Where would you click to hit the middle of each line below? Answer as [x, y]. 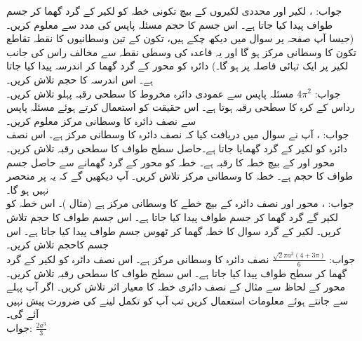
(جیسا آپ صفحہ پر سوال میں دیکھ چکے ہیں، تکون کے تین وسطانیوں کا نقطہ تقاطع [180, 38]
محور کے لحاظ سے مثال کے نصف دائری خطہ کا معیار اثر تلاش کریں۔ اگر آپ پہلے [176, 287]
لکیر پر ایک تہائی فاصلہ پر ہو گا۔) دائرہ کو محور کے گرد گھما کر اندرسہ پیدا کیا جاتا [177, 66]
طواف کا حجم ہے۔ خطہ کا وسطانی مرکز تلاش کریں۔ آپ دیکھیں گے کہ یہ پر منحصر [180, 176]
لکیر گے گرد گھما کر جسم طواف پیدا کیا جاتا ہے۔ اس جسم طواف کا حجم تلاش [173, 216]
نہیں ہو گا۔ [28, 189]
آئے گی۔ [23, 314]
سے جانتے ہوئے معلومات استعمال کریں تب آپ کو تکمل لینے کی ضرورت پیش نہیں [177, 300]
